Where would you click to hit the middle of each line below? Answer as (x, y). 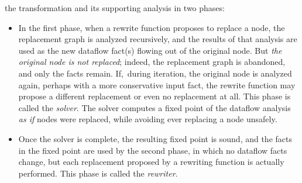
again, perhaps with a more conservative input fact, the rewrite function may (157, 84)
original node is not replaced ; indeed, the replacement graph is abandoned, (152, 62)
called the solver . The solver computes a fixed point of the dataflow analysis (155, 107)
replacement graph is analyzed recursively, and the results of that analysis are (158, 39)
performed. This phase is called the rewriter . (98, 173)
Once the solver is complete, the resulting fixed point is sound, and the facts (155, 138)
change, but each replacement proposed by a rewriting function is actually (151, 162)
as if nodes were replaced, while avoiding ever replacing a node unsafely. (148, 119)
